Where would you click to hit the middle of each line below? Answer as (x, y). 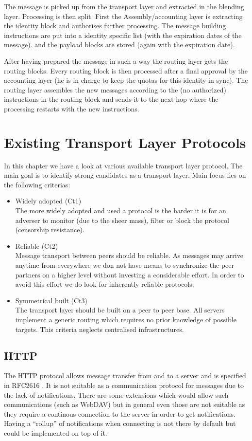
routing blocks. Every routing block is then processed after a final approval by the (126, 70)
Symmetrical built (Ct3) (51, 300)
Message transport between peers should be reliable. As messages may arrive (129, 255)
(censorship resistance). (50, 230)
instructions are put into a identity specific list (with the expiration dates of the (123, 35)
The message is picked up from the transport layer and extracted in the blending (124, 6)
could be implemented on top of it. (56, 432)
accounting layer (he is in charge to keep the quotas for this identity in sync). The (126, 80)
